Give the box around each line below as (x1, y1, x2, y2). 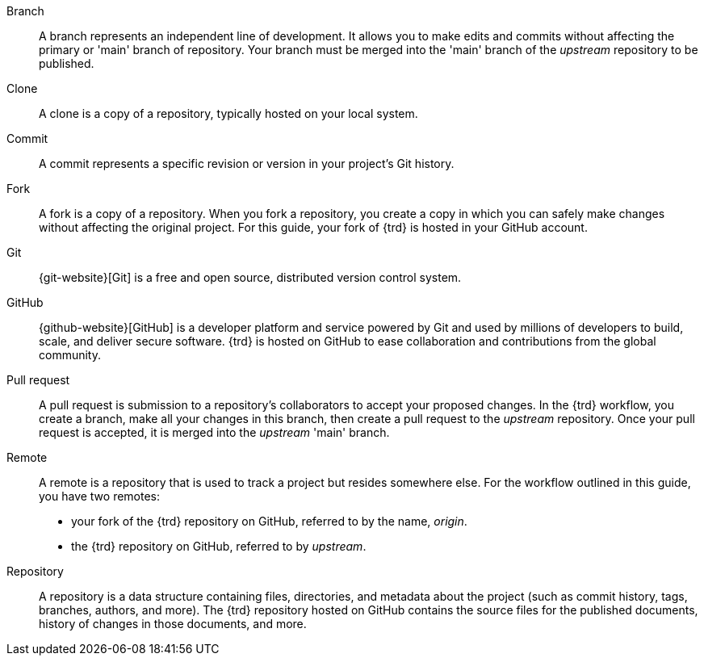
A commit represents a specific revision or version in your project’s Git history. (39, 157, 455, 170)
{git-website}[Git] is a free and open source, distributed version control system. (39, 270, 462, 284)
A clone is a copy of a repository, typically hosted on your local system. (39, 107, 418, 120)
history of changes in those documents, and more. (39, 617, 307, 631)
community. (39, 348, 101, 362)
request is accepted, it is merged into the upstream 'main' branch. (39, 425, 390, 439)
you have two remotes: (39, 489, 161, 503)
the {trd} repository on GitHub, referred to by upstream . (71, 539, 367, 553)
